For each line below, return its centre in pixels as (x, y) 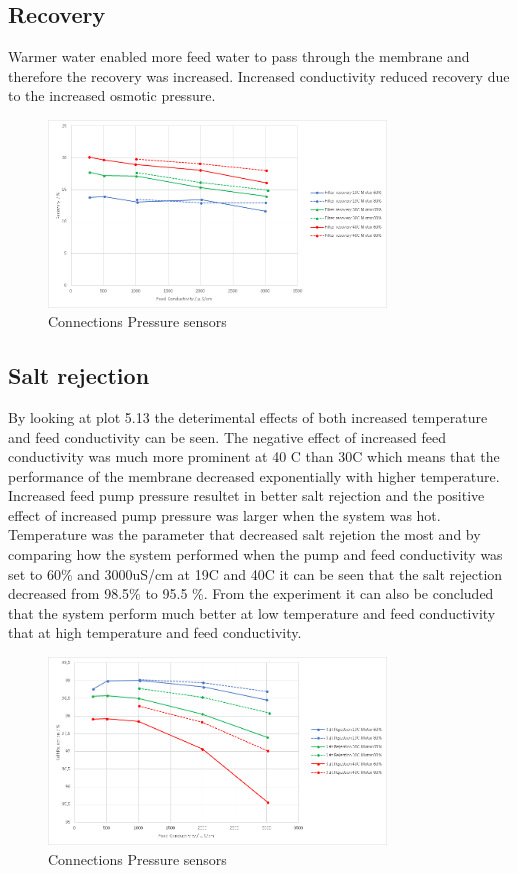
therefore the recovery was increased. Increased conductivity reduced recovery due (259, 75)
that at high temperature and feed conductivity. (155, 632)
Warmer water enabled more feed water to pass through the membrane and (239, 56)
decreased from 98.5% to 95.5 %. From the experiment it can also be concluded (251, 593)
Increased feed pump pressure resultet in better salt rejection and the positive (246, 495)
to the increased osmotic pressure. (112, 95)
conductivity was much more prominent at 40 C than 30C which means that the (254, 456)
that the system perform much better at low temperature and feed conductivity (252, 612)
